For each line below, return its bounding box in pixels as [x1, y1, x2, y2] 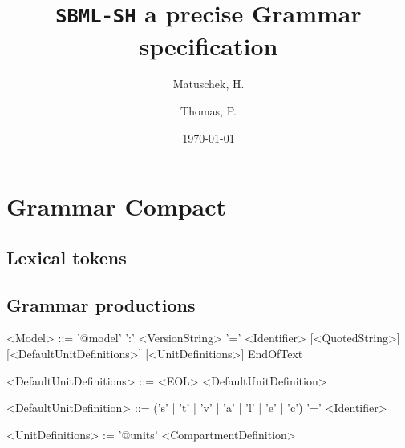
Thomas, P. [180, 103, 237, 119]
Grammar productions [6, 292, 196, 317]
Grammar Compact [6, 190, 227, 223]
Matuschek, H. [172, 75, 245, 92]
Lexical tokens [6, 244, 127, 269]
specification [139, 29, 278, 62]
